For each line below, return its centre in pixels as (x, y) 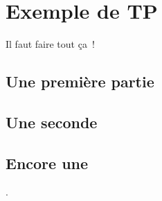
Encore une (47, 163)
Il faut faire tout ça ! (50, 44)
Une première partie (80, 81)
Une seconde (52, 122)
